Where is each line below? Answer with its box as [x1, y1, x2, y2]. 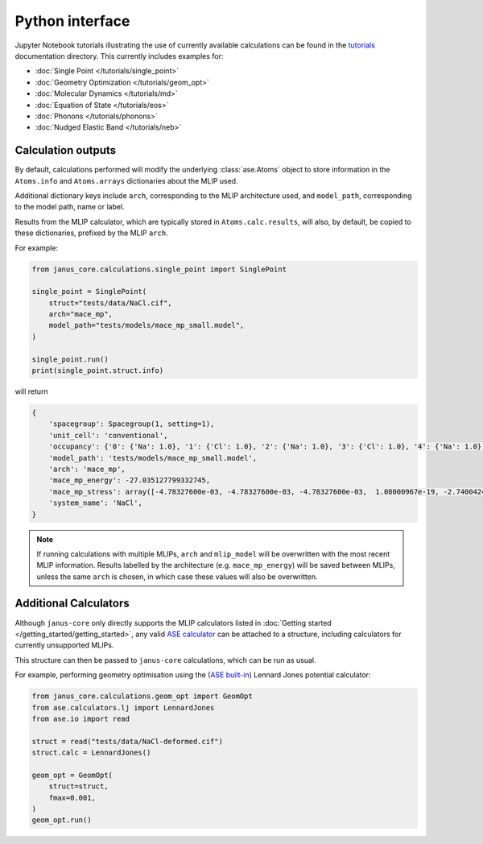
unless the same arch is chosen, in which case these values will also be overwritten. [36, 572, 318, 581]
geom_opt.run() [31, 816, 92, 825]
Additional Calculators [14, 597, 130, 610]
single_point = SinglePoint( [31, 287, 147, 296]
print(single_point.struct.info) [31, 366, 164, 375]
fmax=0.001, [48, 793, 97, 802]
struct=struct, [48, 782, 109, 791]
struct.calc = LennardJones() [31, 748, 151, 757]
